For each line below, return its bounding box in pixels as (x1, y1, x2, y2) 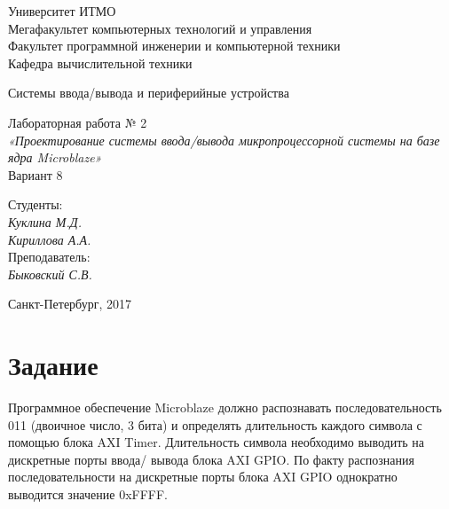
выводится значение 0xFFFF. (8, 485, 168, 503)
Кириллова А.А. (8, 230, 91, 248)
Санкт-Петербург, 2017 (8, 294, 131, 313)
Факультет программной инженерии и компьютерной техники (8, 36, 341, 55)
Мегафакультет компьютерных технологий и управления (8, 19, 312, 37)
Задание (8, 347, 98, 383)
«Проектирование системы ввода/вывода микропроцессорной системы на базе (8, 130, 440, 149)
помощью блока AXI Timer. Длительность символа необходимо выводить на (8, 433, 425, 451)
